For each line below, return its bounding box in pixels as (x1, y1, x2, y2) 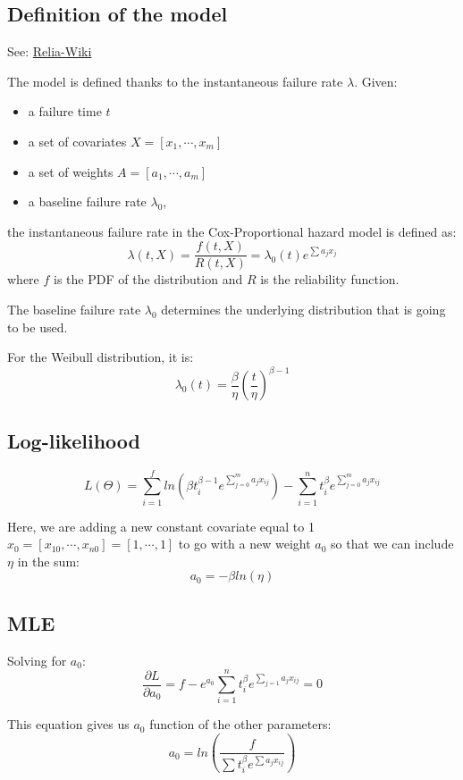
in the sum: (17, 551, 80, 570)
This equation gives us (7, 715, 130, 734)
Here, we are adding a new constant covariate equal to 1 (7, 516, 315, 535)
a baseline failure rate (28, 192, 147, 211)
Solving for (7, 650, 67, 669)
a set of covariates (28, 131, 127, 150)
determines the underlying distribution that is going (161, 300, 446, 319)
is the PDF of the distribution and (54, 270, 243, 289)
